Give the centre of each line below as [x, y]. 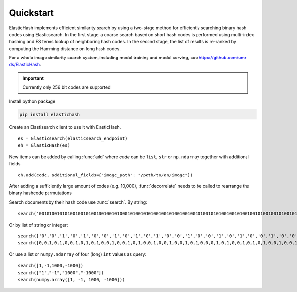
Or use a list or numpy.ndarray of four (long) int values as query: [77, 254]
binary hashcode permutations [40, 193]
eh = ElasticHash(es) [44, 146]
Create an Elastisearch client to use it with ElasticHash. [65, 127]
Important [33, 78]
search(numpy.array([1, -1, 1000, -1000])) [72, 279]
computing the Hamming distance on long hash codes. [65, 48]
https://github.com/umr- [223, 58]
